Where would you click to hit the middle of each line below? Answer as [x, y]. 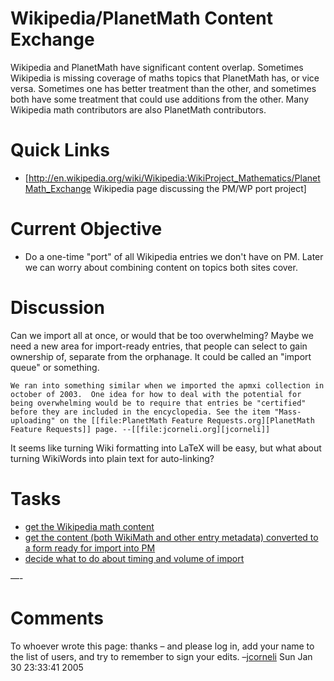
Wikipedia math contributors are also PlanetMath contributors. [138, 109]
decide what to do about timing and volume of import [134, 558]
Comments [57, 618]
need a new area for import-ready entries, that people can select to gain [159, 346]
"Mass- [288, 412]
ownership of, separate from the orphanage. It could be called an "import [161, 356]
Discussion [57, 308]
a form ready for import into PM [90, 548]
